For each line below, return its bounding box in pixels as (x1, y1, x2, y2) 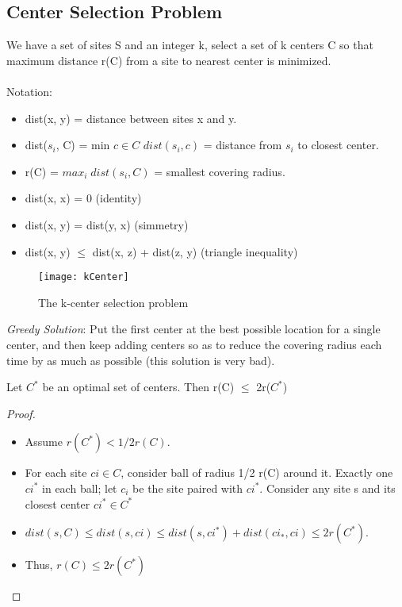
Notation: (6, 83, 52, 99)
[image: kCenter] (38, 271, 129, 283)
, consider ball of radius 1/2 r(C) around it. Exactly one (121, 464, 393, 481)
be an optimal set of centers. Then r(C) (42, 378, 235, 395)
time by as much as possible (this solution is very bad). (6, 352, 275, 368)
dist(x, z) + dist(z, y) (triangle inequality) (92, 243, 298, 259)
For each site (25, 464, 87, 481)
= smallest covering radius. (154, 163, 285, 179)
